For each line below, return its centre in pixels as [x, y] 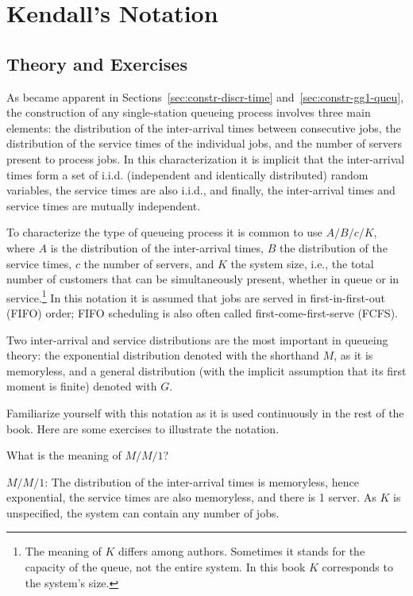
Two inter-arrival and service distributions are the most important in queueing [197, 339]
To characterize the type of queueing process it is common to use [164, 232]
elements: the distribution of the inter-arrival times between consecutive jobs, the [204, 127]
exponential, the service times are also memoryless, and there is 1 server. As [191, 497]
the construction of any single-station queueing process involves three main [189, 112]
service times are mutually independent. [104, 205]
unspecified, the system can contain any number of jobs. [143, 512]
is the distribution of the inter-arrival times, [157, 247]
